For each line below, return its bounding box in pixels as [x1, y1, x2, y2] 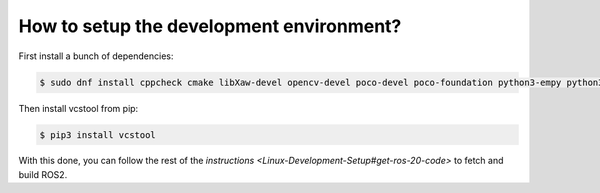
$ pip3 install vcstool [39, 129, 157, 140]
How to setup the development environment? [18, 15, 402, 37]
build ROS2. [18, 168, 68, 180]
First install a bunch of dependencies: [18, 50, 174, 62]
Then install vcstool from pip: [18, 102, 139, 114]
